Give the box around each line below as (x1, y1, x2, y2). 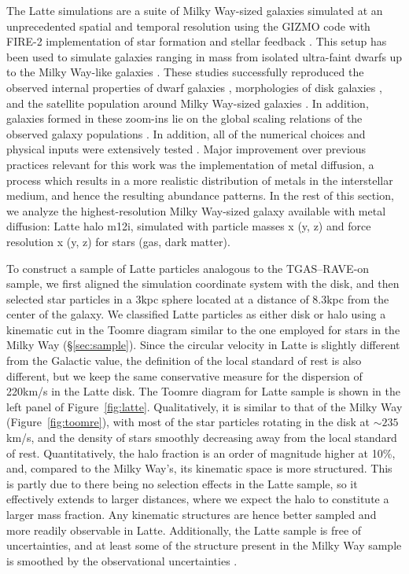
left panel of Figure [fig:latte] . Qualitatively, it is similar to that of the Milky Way (6, 398, 403, 414)
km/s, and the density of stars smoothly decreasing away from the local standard (6, 429, 397, 446)
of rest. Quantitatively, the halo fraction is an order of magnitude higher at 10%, (6, 444, 396, 461)
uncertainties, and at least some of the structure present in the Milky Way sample (6, 537, 402, 554)
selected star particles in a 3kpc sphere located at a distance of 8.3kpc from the (6, 290, 389, 307)
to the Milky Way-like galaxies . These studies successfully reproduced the (6, 64, 364, 80)
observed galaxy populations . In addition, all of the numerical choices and (6, 125, 366, 142)
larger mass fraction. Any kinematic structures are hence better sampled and (6, 506, 377, 522)
